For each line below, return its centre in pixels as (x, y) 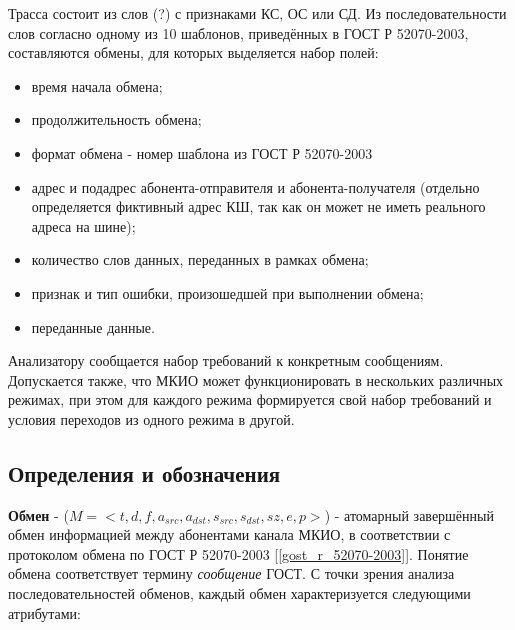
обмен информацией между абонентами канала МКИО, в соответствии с (229, 534)
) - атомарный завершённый (409, 514)
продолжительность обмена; (116, 119)
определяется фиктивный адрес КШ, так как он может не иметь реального (258, 206)
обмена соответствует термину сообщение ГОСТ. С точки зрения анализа (231, 573)
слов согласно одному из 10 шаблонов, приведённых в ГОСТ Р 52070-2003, (238, 32)
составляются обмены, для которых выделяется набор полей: (193, 52)
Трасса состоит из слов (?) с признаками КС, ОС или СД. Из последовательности (257, 13)
